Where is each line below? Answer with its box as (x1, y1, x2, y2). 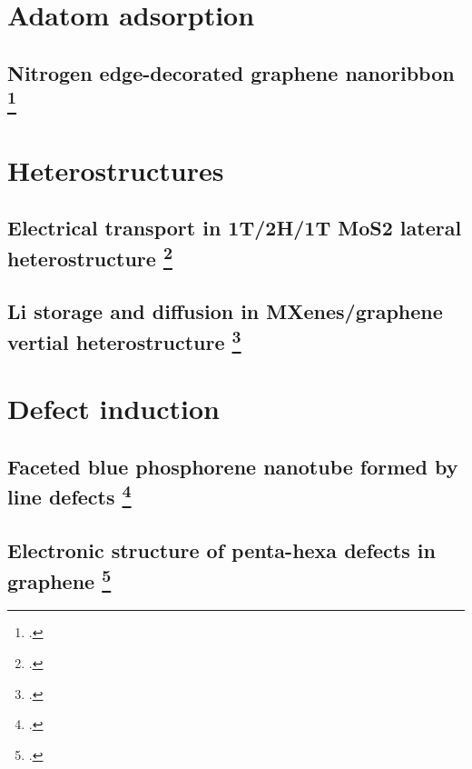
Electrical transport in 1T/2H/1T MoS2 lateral (7, 214, 462, 242)
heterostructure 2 (7, 240, 172, 272)
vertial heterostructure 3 (7, 324, 241, 355)
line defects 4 (7, 479, 132, 511)
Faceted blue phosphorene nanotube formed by (7, 453, 458, 481)
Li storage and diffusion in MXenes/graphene (7, 297, 443, 325)
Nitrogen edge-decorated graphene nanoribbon (7, 58, 455, 86)
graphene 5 (7, 563, 112, 594)
